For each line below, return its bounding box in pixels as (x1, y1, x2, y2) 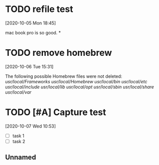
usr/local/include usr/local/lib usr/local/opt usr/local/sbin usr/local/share (5, 84, 155, 90)
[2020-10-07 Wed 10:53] (5, 123, 56, 129)
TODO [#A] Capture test (5, 107, 106, 118)
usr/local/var (5, 89, 31, 95)
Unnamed (5, 153, 36, 162)
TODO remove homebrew (5, 47, 112, 58)
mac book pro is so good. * (5, 29, 61, 35)
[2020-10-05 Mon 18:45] (5, 20, 56, 26)
